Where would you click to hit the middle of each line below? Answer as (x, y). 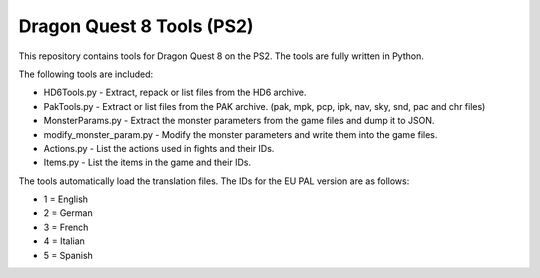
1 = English (66, 199)
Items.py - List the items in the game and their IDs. (147, 162)
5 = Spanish (68, 255)
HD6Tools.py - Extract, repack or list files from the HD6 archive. (175, 92)
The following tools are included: (86, 74)
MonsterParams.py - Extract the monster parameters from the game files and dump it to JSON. (239, 121)
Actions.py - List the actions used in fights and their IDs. (159, 148)
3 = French (66, 227)
